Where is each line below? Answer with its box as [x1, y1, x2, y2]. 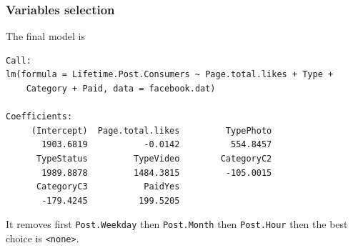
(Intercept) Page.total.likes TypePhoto [31, 125, 272, 136]
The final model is [6, 29, 85, 44]
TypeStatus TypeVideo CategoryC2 [36, 153, 272, 164]
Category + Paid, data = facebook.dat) [26, 84, 216, 94]
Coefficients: [6, 111, 73, 122]
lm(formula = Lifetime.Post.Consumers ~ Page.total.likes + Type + [6, 69, 334, 80]
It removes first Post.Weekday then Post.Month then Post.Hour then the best [6, 217, 348, 232]
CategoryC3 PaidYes [36, 182, 180, 192]
